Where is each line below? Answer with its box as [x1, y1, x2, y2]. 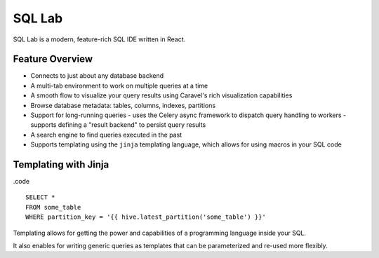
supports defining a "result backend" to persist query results [30, 121, 206, 129]
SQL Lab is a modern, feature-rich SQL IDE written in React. [13, 35, 186, 43]
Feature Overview [13, 53, 93, 65]
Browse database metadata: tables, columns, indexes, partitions [30, 101, 216, 109]
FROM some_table [25, 203, 81, 211]
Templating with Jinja [13, 158, 109, 170]
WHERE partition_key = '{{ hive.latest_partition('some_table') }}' [25, 213, 266, 221]
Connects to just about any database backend [30, 72, 164, 80]
